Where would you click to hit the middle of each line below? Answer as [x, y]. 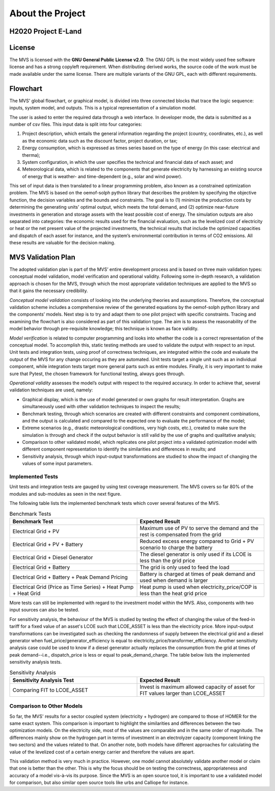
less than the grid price [168, 560]
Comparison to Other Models [46, 706]
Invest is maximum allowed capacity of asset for [198, 687]
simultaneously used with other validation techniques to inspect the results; [101, 407]
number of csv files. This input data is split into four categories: [76, 124]
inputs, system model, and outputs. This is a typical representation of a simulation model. [103, 108]
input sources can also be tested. [44, 610]
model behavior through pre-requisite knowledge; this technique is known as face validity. [104, 329]
